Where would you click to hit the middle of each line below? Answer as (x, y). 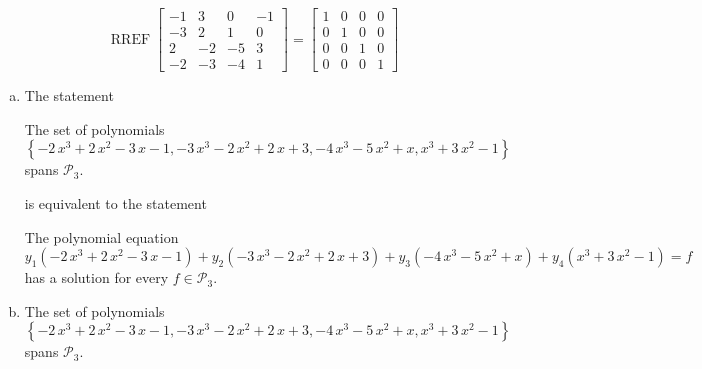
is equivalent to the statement (115, 202)
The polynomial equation (101, 236)
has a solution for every (96, 277)
